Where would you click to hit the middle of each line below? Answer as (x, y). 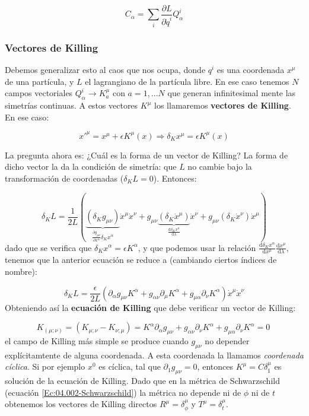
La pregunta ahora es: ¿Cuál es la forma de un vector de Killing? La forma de (146, 155)
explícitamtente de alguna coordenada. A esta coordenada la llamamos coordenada (154, 355)
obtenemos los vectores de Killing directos (81, 404)
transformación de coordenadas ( (64, 178)
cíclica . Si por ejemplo (45, 366)
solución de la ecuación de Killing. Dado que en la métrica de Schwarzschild (142, 381)
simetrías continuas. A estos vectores (71, 105)
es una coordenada (251, 70)
